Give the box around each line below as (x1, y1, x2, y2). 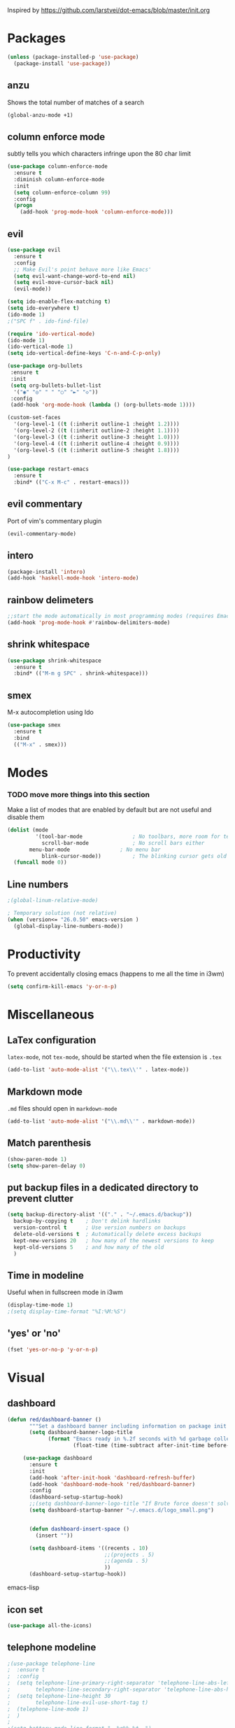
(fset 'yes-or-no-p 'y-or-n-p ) (7, 1346, 99, 1353)
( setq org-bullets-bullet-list (10, 381, 101, 389)
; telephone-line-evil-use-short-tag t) (7, 1699, 149, 1706)
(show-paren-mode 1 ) (7, 1155, 68, 1162)
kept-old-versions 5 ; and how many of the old (13, 1244, 164, 1251)
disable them (7, 813, 45, 822)
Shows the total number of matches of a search (7, 98, 145, 106)
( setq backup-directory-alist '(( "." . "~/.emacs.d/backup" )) (7, 1211, 192, 1218)
